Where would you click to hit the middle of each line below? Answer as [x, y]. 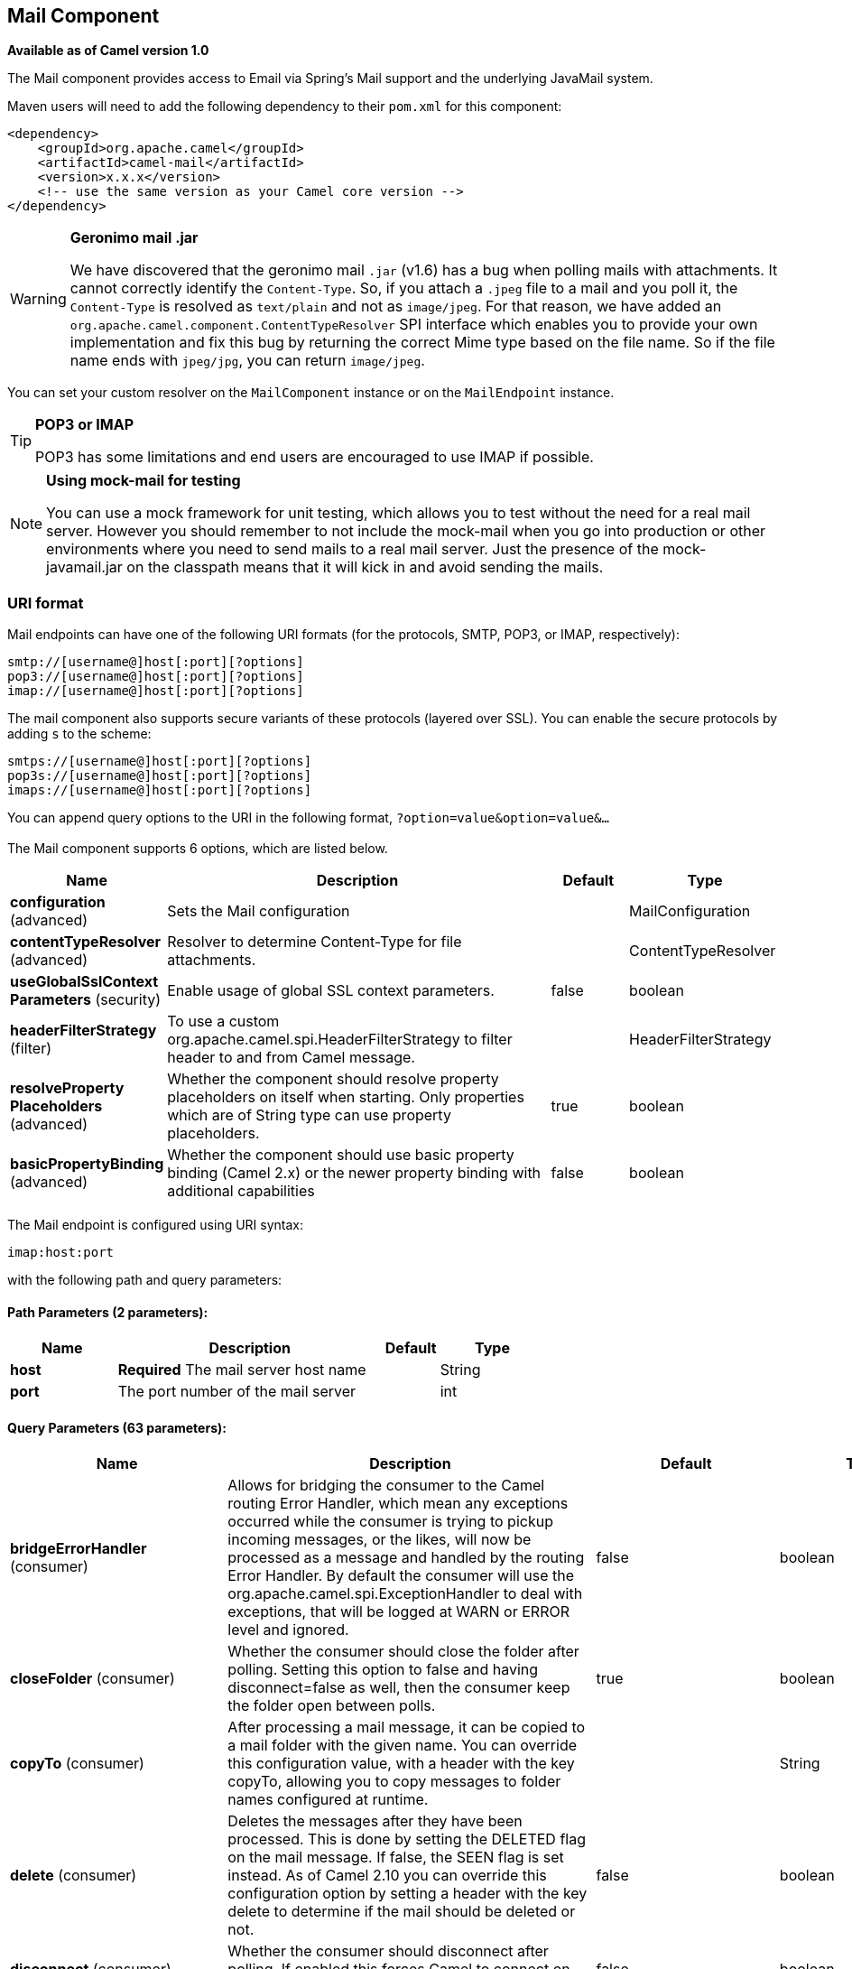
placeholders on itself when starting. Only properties [346, 1096]
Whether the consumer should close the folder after [403, 1652]
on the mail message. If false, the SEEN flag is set [396, 1858]
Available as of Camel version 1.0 [108, 51]
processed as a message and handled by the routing [406, 1558]
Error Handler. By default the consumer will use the [401, 1576]
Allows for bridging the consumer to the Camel [386, 1486]
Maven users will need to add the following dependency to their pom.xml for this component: [285, 107]
